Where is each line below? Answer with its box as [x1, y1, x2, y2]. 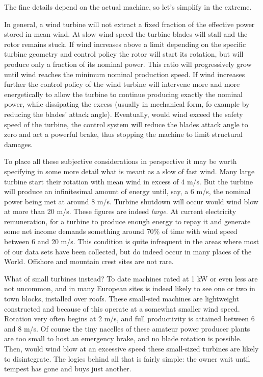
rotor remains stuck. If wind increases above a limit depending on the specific [4, 38, 246, 49]
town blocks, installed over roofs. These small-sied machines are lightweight [4, 293, 240, 304]
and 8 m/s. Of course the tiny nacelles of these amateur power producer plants [4, 323, 250, 334]
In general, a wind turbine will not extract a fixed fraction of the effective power [4, 18, 255, 29]
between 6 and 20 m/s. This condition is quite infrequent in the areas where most [4, 236, 259, 247]
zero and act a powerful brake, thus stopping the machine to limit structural [4, 129, 243, 139]
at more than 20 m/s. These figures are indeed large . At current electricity [4, 206, 236, 217]
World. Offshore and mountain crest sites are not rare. [4, 256, 174, 267]
